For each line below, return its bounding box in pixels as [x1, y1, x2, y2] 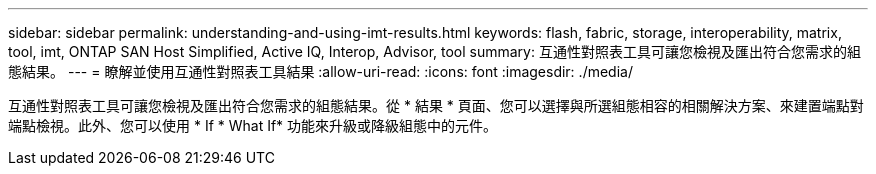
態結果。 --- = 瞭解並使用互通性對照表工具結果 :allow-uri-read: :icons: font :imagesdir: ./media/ [8, 63, 633, 80]
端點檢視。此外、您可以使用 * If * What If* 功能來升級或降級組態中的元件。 [8, 117, 498, 134]
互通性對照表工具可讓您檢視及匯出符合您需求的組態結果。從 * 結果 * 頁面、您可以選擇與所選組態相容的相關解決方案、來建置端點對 [8, 97, 864, 114]
